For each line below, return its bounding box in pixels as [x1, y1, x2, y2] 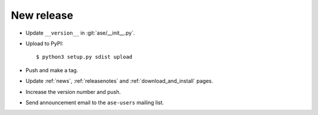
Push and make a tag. [25, 66, 78, 73]
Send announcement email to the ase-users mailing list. [25, 99, 164, 106]
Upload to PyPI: [25, 40, 64, 47]
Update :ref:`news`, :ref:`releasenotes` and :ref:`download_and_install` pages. [25, 77, 213, 84]
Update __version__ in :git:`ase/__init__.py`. [25, 29, 135, 36]
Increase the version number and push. [25, 88, 121, 95]
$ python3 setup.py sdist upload [36, 53, 132, 60]
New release [11, 9, 74, 22]
